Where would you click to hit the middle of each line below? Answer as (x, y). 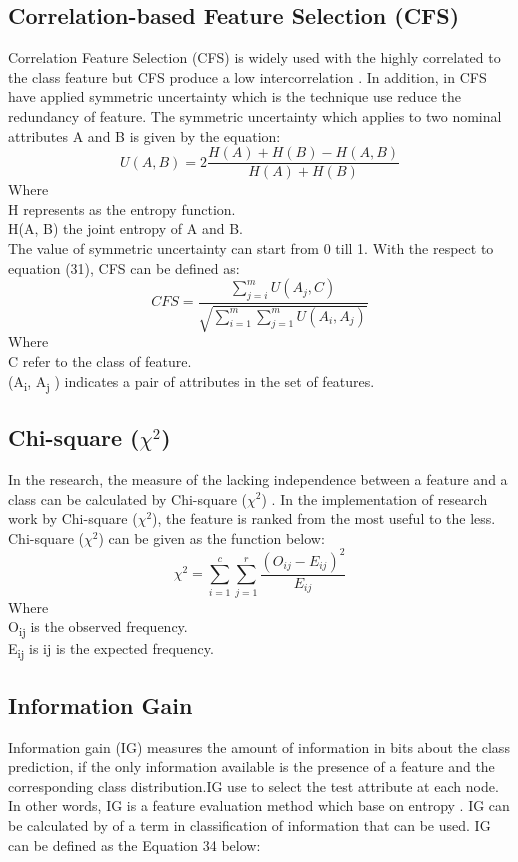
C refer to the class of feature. (100, 361)
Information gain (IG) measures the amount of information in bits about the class (259, 746)
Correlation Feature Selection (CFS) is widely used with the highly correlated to (254, 57)
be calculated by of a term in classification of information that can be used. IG (249, 825)
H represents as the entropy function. (122, 208)
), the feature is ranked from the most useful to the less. (324, 518)
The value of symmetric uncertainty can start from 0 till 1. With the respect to (251, 248)
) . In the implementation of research (374, 498)
